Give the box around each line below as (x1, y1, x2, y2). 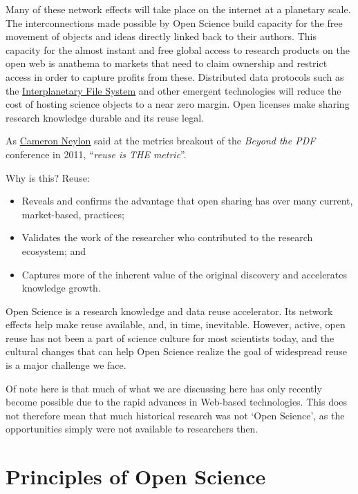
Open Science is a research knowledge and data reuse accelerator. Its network (6, 303, 333, 318)
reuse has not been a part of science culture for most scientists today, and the (6, 330, 335, 345)
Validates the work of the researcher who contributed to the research (21, 230, 313, 245)
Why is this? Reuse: (6, 170, 90, 184)
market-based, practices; (21, 207, 124, 221)
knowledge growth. (21, 281, 101, 295)
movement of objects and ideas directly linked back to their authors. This (6, 29, 317, 44)
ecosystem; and (21, 243, 86, 258)
